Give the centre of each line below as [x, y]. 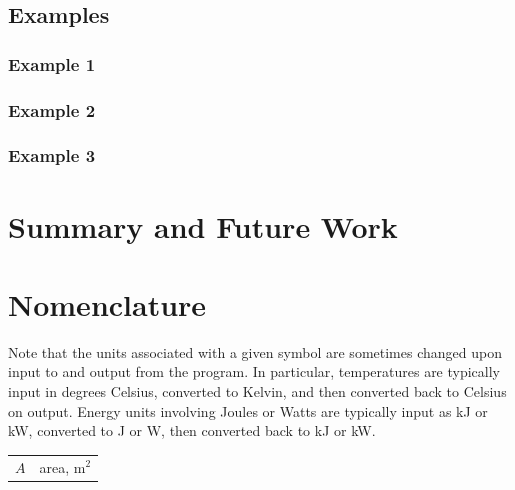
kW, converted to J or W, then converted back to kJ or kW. [192, 430]
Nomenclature [107, 303]
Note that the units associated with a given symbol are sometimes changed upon [255, 351]
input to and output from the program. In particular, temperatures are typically [254, 371]
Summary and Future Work [203, 225]
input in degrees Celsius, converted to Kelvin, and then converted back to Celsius [257, 391]
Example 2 [52, 109]
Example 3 [52, 155]
